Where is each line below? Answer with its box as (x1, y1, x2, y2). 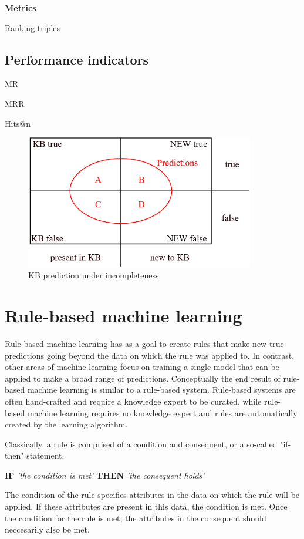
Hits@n (5, 117, 31, 129)
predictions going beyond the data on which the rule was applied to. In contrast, (5, 349, 295, 361)
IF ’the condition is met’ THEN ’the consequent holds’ (5, 469, 205, 481)
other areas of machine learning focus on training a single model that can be (5, 361, 279, 373)
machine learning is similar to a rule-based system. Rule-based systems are (27, 383, 296, 396)
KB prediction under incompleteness (28, 269, 159, 281)
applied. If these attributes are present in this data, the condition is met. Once (5, 500, 288, 513)
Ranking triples (5, 21, 60, 33)
